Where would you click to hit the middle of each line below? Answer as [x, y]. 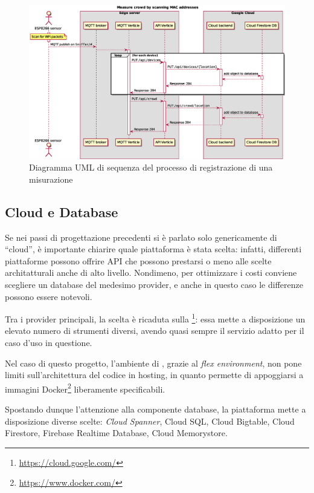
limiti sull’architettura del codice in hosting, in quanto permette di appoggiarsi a [154, 375]
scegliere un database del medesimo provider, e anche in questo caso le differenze [154, 284]
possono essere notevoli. [49, 296]
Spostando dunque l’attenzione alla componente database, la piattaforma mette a [155, 409]
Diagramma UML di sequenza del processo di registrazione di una [151, 167]
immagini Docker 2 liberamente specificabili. [85, 388]
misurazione [51, 179]
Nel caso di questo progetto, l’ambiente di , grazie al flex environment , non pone [153, 363]
